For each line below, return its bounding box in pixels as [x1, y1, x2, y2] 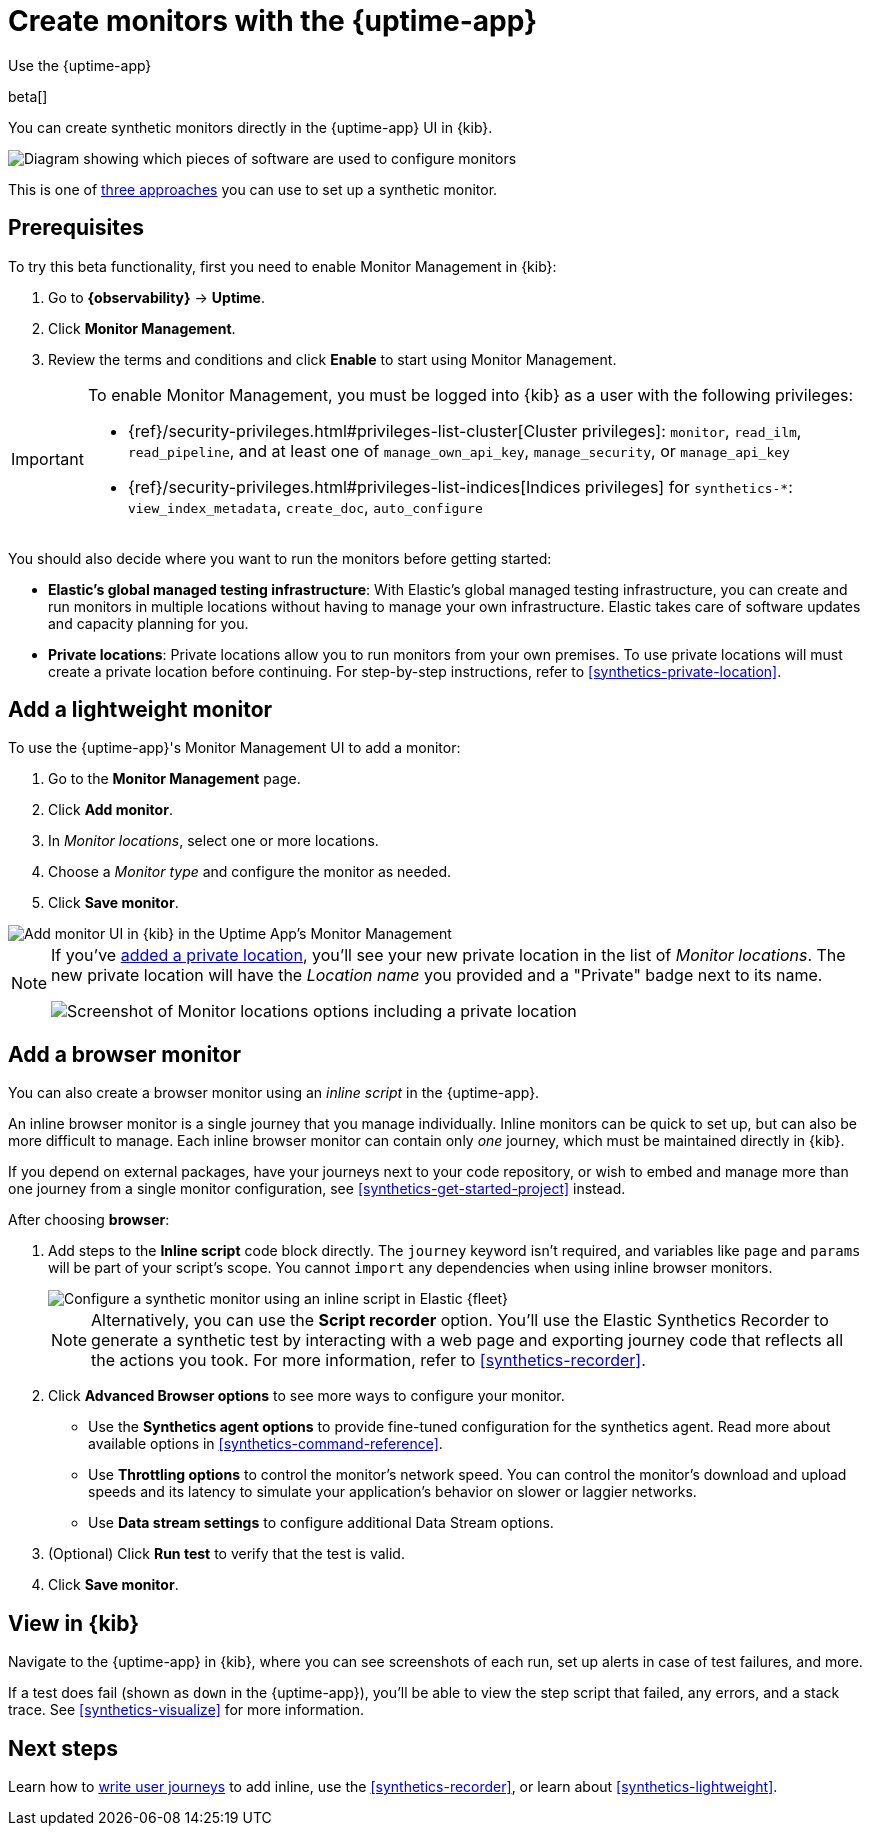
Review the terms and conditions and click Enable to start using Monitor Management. [48, 350, 617, 368]
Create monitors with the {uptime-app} [8, 4, 538, 38]
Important [11, 448, 84, 469]
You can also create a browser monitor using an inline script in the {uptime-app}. [8, 1084, 540, 1102]
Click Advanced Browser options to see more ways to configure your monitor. [48, 1387, 565, 1405]
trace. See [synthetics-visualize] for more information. [8, 1701, 364, 1719]
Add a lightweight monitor [8, 697, 273, 723]
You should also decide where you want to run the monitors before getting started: [8, 549, 552, 567]
